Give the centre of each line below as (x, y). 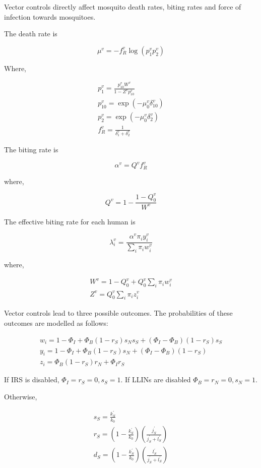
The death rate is (31, 34)
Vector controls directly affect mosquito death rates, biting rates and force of (123, 7)
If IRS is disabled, (32, 379)
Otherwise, (21, 396)
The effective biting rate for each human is (70, 221)
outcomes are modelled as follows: (56, 323)
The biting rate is (31, 149)
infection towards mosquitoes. (50, 16)
